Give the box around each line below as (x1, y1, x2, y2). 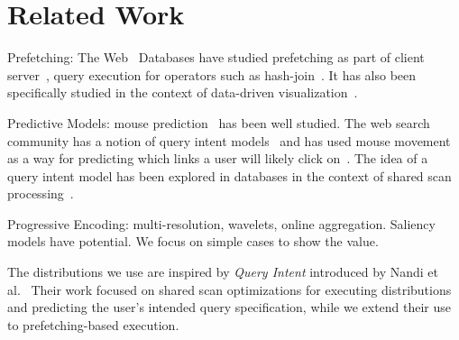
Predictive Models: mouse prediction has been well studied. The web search (7, 113, 430, 132)
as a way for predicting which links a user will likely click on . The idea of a (7, 149, 428, 168)
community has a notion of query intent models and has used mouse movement (7, 131, 451, 150)
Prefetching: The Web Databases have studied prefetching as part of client (7, 48, 425, 67)
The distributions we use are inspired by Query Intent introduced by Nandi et (7, 262, 439, 281)
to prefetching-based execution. (7, 315, 179, 334)
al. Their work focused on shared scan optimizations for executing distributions (7, 280, 452, 299)
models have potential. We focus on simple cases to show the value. (7, 232, 379, 251)
